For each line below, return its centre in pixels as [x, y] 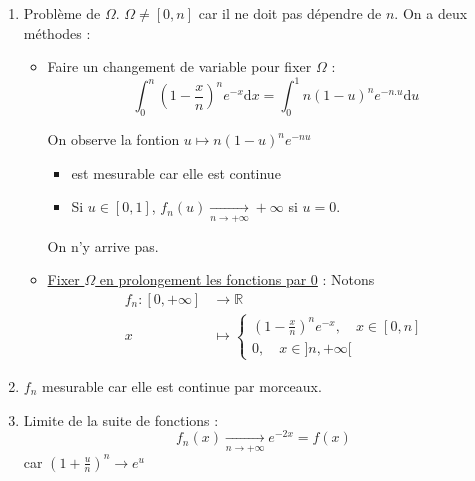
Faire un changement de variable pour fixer [179, 66]
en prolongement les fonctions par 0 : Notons [237, 279]
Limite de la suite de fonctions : [121, 419]
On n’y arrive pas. [103, 245]
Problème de [62, 13]
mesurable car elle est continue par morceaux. [182, 385]
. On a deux [431, 13]
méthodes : [57, 32]
